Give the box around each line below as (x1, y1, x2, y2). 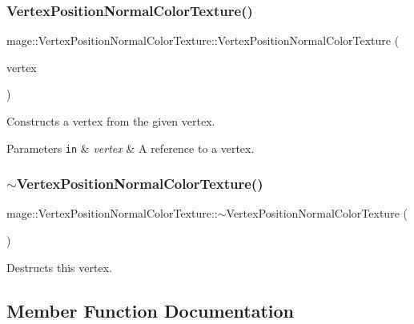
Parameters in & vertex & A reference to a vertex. (6, 139, 255, 156)
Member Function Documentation (6, 298, 295, 322)
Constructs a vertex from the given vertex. (6, 113, 215, 129)
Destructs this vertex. (6, 258, 112, 275)
